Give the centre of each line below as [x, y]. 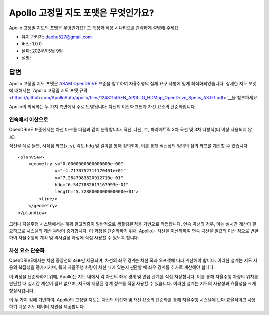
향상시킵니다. [22, 290]
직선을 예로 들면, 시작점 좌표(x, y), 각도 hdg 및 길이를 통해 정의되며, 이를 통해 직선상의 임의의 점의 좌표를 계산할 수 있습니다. [129, 146]
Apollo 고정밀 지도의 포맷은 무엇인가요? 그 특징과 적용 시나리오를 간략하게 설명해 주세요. [95, 28]
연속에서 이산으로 [29, 119]
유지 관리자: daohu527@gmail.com [57, 37]
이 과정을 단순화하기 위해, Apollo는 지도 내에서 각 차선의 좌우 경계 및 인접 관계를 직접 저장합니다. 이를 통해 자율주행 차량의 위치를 [134, 276]
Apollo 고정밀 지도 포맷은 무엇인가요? [82, 13]
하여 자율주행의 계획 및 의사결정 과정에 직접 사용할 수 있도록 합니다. [74, 237]
